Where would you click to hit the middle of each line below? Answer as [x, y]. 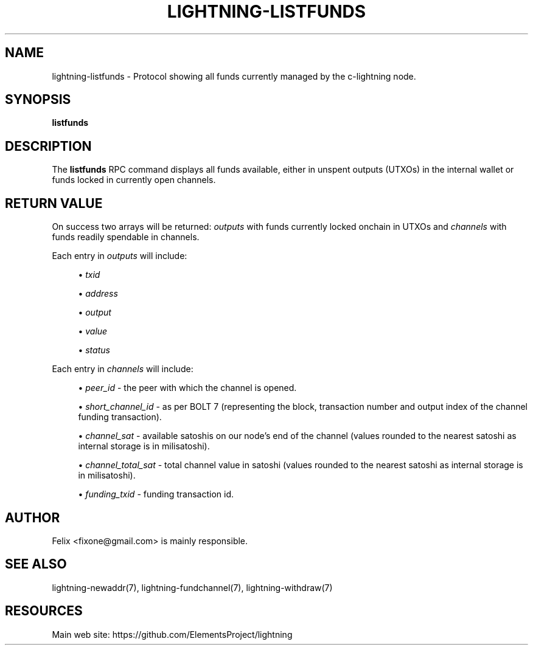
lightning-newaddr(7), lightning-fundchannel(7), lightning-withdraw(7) [192, 587]
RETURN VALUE [54, 203]
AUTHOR [33, 517]
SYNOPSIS [38, 100]
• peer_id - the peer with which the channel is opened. [187, 388]
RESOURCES [44, 611]
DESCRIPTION [48, 146]
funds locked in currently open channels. [134, 180]
